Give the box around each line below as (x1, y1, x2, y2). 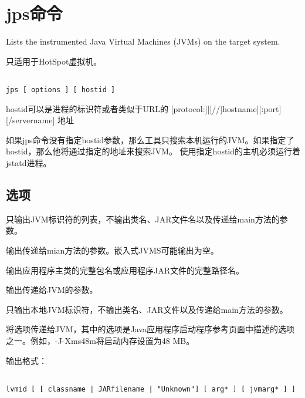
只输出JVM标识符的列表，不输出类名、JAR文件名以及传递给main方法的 (6, 213, 280, 225)
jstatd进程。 (6, 157, 52, 168)
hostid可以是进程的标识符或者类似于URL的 (6, 102, 168, 114)
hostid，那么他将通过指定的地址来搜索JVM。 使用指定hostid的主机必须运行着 (6, 145, 301, 157)
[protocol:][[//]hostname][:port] (171, 102, 282, 114)
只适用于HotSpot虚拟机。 (6, 55, 102, 67)
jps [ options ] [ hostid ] (6, 85, 116, 94)
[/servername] (6, 114, 55, 126)
